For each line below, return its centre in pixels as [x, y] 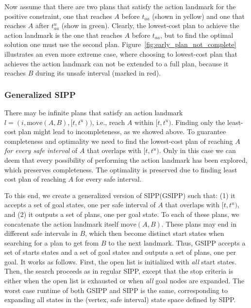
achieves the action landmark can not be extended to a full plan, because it [117, 63]
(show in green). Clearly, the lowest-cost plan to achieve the [150, 25]
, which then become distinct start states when [155, 233]
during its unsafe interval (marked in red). [98, 73]
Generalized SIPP [40, 94]
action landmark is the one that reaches [63, 35]
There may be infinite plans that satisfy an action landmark [94, 112]
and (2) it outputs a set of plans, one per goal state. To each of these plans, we [122, 214]
